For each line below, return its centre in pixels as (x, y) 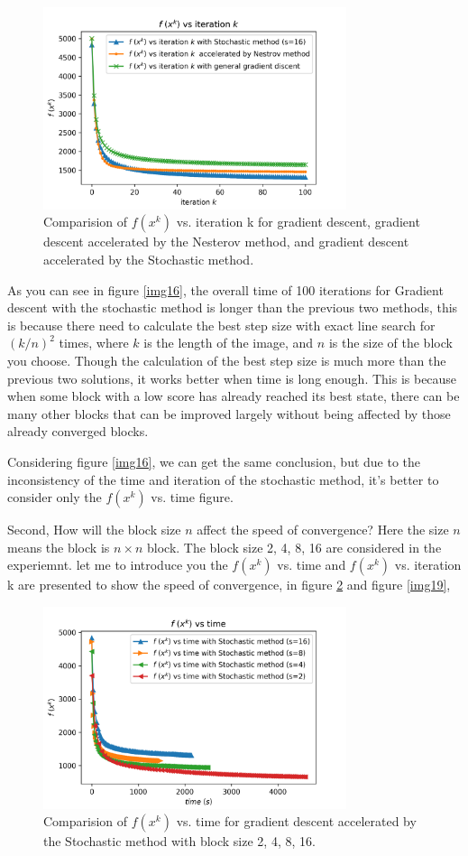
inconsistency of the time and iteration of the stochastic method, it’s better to (223, 479)
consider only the (55, 497)
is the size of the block (390, 343)
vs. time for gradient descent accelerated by (296, 821)
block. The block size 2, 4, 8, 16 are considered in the (294, 547)
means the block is (59, 547)
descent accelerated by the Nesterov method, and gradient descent (226, 242)
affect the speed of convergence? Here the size (323, 530)
